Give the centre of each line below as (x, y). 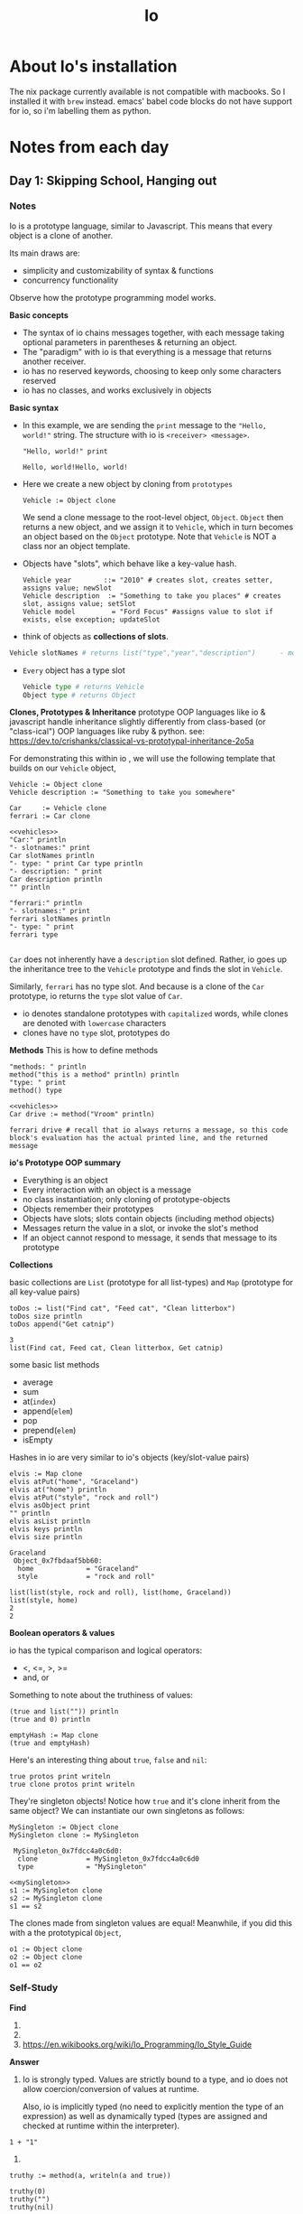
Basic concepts (39, 315)
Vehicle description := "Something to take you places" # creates (151, 596)
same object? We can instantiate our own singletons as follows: (127, 1811)
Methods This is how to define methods (84, 1051)
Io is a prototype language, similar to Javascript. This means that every (141, 226)
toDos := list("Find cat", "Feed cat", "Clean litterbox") (123, 1309)
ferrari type (34, 935)
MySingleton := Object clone (64, 1827)
